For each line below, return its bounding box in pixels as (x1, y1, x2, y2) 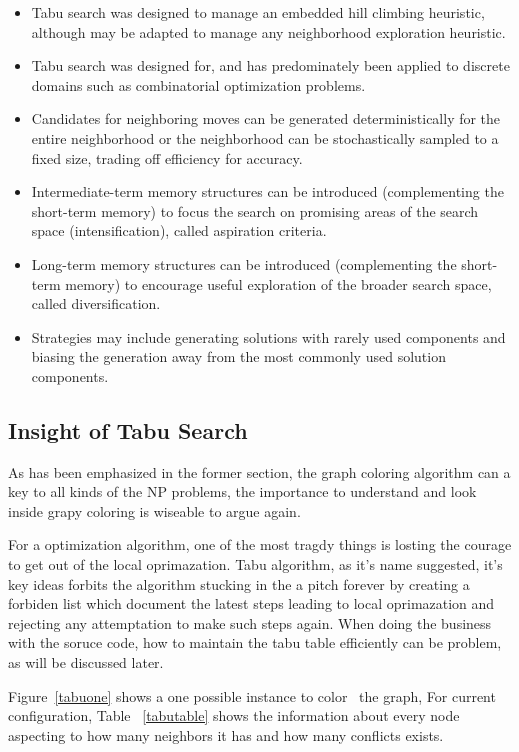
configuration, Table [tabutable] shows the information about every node (8, 705, 460, 726)
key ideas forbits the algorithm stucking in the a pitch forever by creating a (8, 573, 470, 594)
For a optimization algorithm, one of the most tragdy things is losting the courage (8, 534, 512, 555)
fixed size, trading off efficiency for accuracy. (31, 147, 303, 168)
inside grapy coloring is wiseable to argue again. (8, 500, 301, 521)
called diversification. (31, 293, 161, 314)
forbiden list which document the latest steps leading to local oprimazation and (8, 593, 495, 614)
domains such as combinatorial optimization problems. (31, 74, 366, 95)
